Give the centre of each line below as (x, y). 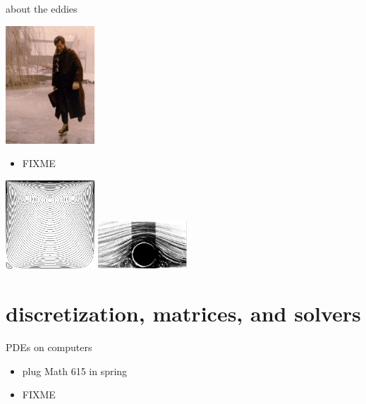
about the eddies (42, 8)
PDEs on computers (49, 347)
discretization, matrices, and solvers (183, 313)
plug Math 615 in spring (75, 371)
